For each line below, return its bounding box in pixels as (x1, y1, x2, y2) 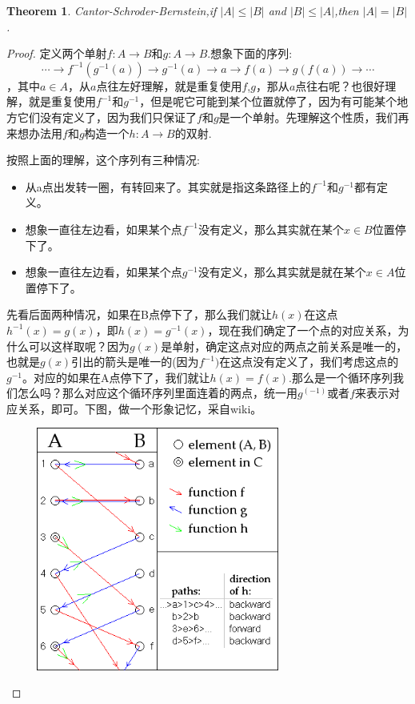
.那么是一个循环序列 (289, 368, 393, 385)
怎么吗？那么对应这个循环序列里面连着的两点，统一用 (17, 384, 297, 401)
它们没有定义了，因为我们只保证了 (17, 108, 197, 125)
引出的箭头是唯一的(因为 (71, 353, 199, 370)
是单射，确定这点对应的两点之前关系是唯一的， (161, 337, 408, 354)
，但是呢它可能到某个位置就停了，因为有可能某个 (139, 93, 397, 110)
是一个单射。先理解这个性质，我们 (218, 108, 398, 125)
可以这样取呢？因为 (28, 337, 130, 354)
